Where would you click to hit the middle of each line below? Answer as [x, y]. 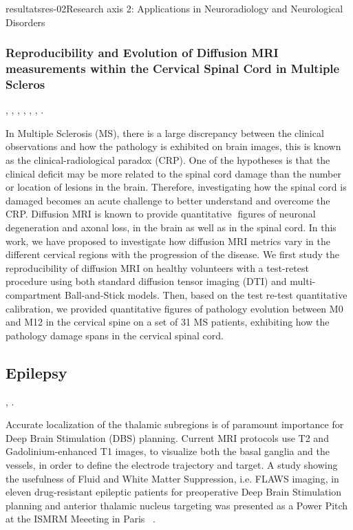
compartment [34, 294]
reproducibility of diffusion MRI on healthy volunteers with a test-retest [157, 267]
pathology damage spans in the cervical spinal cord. [115, 335]
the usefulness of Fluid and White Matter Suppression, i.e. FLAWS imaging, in [172, 478]
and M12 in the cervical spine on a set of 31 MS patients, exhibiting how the [168, 322]
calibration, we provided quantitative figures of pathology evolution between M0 [174, 308]
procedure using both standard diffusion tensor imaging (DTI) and [146, 281]
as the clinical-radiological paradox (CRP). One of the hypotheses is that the [168, 160]
